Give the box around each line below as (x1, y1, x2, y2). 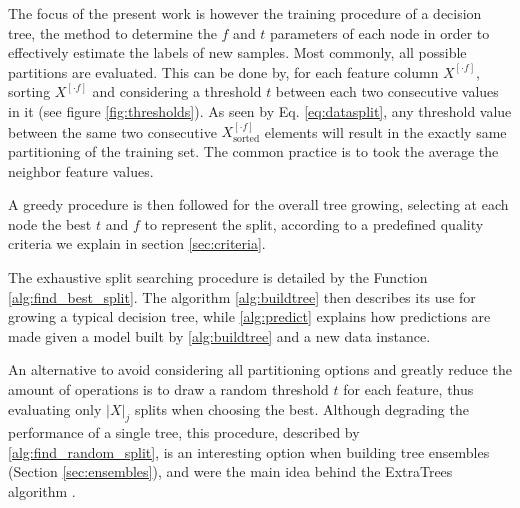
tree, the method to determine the (8, 22, 217, 43)
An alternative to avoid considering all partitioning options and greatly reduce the (8, 359, 513, 380)
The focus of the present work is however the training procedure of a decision (8, 3, 482, 23)
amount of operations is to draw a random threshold (8, 378, 329, 399)
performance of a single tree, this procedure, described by (8, 422, 360, 443)
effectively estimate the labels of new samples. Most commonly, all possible (8, 42, 467, 63)
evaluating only (8, 398, 102, 419)
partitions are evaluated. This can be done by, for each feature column (8, 61, 439, 82)
